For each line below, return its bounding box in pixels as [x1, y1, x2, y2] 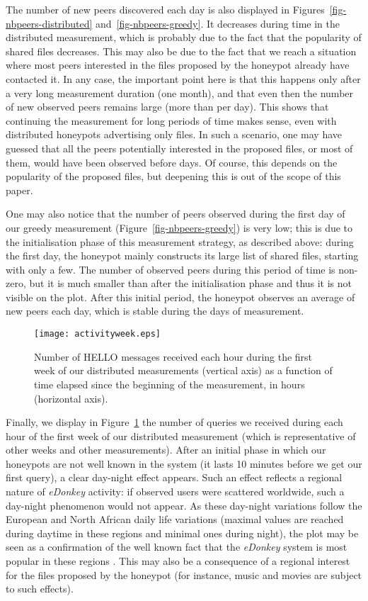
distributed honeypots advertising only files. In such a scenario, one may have [6, 127, 343, 142]
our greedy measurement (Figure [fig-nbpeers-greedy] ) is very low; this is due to [6, 220, 353, 235]
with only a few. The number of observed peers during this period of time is [6, 262, 335, 276]
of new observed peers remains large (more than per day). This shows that [6, 99, 329, 114]
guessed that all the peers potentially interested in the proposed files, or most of [6, 140, 353, 155]
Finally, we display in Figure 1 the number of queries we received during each [6, 415, 343, 429]
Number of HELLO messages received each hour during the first [34, 349, 313, 364]
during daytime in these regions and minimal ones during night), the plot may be [6, 525, 359, 540]
